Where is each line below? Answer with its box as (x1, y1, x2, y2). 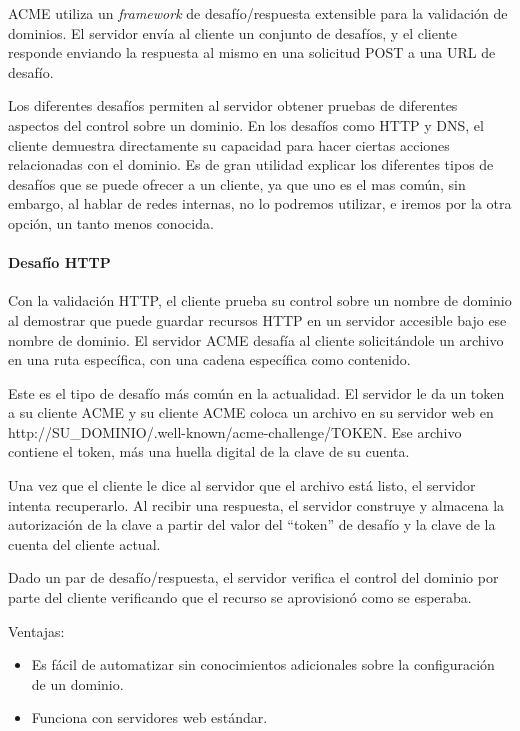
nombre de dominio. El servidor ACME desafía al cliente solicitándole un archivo (8, 329, 504, 350)
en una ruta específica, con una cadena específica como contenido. (8, 349, 411, 370)
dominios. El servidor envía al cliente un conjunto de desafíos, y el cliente (8, 22, 457, 43)
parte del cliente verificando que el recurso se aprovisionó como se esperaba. (8, 587, 472, 608)
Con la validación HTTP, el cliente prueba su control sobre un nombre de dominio (8, 290, 512, 311)
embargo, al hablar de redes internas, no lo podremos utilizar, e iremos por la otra (8, 193, 512, 214)
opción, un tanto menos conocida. (8, 212, 214, 233)
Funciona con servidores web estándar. (31, 707, 268, 728)
